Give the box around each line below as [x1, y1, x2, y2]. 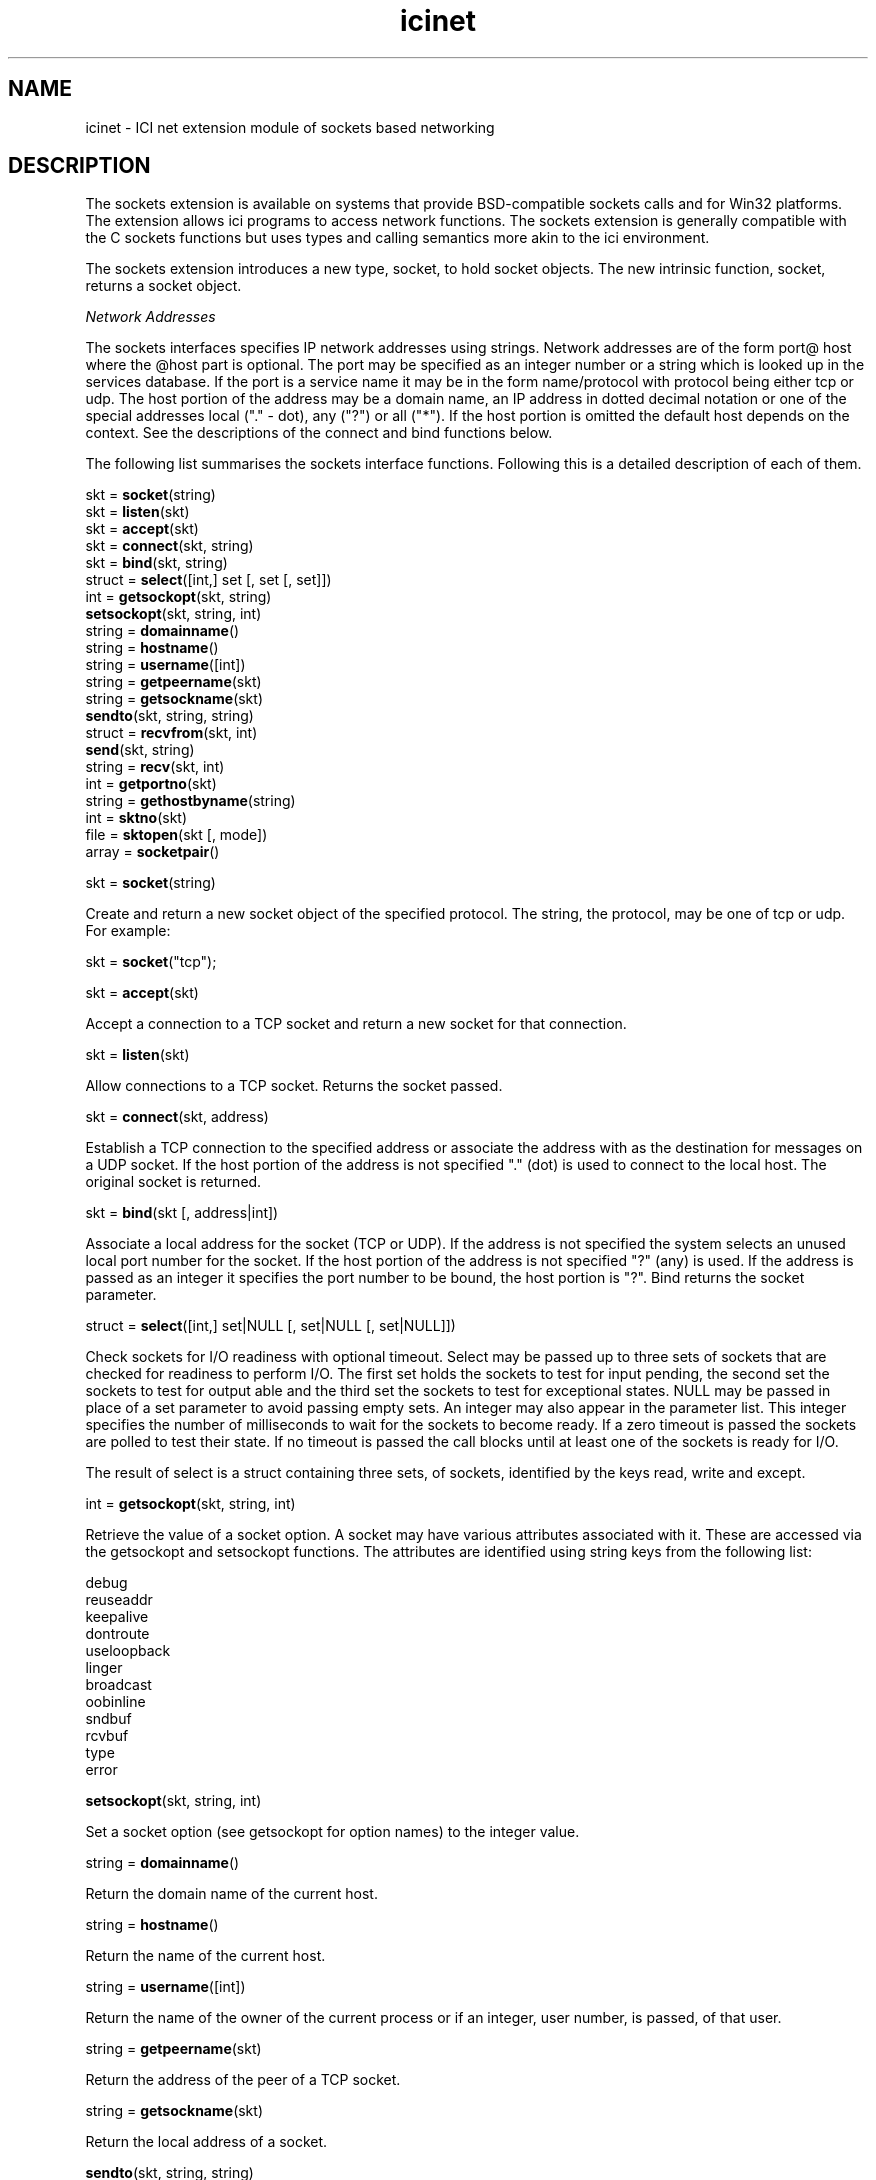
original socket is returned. [85, 1173, 262, 1191]
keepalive [85, 1608, 149, 1626]
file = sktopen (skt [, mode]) [85, 826, 268, 844]
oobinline [85, 1693, 146, 1711]
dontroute [85, 1625, 150, 1643]
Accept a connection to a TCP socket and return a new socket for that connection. [85, 1015, 627, 1033]
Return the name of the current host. [85, 1947, 326, 1965]
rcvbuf [85, 1727, 129, 1745]
